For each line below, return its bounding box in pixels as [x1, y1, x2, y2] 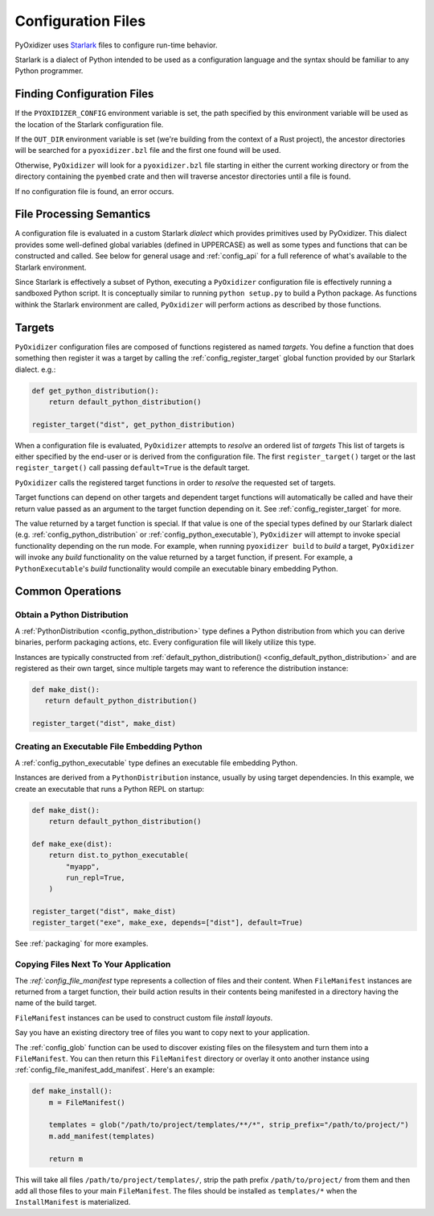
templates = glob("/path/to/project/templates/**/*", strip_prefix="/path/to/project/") [48, 1120, 409, 1130]
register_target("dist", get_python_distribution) [31, 419, 236, 429]
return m [48, 1154, 84, 1163]
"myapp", [65, 862, 100, 871]
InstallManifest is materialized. [14, 1197, 131, 1207]
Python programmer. [14, 66, 84, 76]
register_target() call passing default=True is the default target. [14, 463, 251, 472]
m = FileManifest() [48, 1098, 126, 1107]
